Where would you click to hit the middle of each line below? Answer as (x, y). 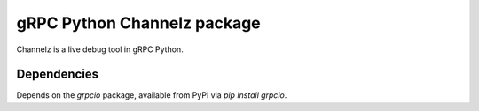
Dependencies (58, 74)
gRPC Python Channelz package (138, 23)
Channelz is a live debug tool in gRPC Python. (100, 49)
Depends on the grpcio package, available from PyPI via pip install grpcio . (152, 95)
